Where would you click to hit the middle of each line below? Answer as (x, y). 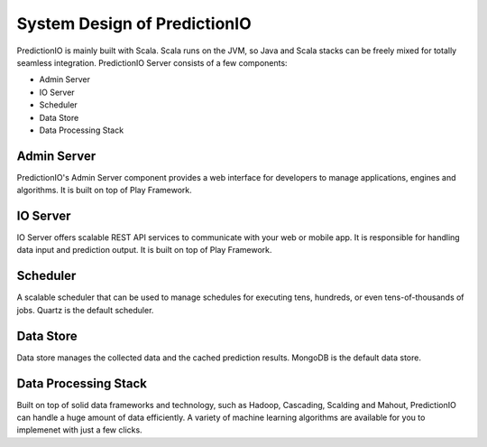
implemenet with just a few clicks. (80, 430)
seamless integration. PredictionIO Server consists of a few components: (152, 62)
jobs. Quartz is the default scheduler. (85, 310)
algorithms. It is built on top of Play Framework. (105, 191)
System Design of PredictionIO (134, 23)
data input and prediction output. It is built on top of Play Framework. (144, 250)
